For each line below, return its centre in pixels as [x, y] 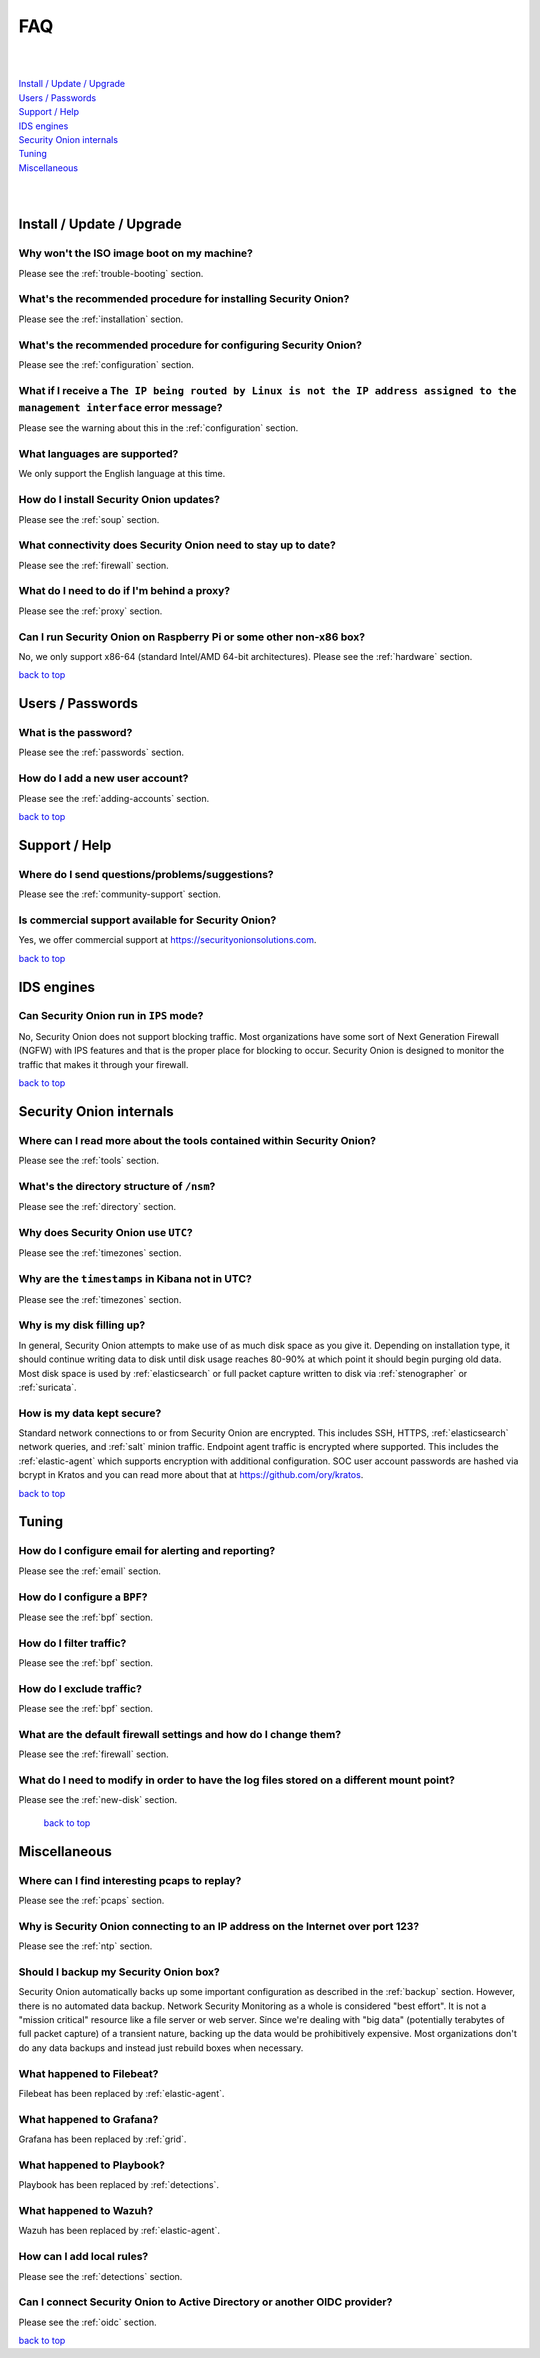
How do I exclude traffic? [80, 1688]
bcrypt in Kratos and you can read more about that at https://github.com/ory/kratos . [191, 1475]
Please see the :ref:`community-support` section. [119, 894]
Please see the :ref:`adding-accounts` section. [114, 798]
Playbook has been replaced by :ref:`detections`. [119, 2185]
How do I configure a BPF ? [83, 1597]
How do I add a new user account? [103, 778]
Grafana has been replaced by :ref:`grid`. [102, 2139]
